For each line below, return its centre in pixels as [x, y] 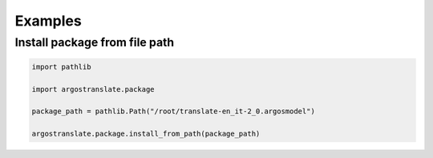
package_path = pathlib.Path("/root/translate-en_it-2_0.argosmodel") [174, 111]
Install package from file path [95, 42]
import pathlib [61, 67]
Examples [48, 21]
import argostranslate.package [93, 89]
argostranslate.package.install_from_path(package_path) [146, 134]
